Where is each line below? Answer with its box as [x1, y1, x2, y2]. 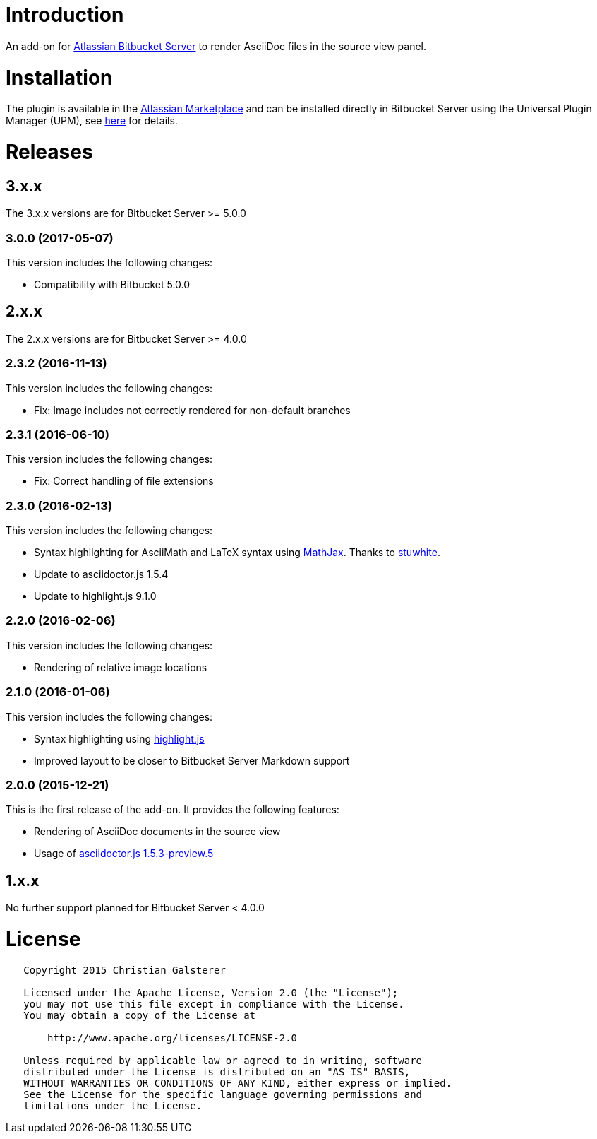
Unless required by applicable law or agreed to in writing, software [23, 1054, 423, 1066]
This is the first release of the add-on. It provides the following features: [6, 803, 339, 816]
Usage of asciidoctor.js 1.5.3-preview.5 [34, 847, 214, 860]
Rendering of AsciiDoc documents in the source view [34, 825, 281, 838]
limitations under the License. [23, 1099, 203, 1111]
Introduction [6, 3, 124, 27]
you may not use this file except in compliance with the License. [23, 998, 404, 1010]
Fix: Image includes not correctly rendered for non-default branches [34, 403, 351, 416]
